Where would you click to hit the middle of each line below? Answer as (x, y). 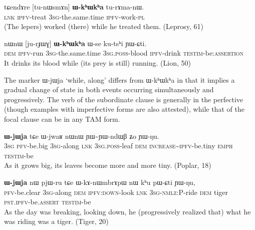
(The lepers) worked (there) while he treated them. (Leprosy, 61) (104, 26)
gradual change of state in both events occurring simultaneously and (109, 89)
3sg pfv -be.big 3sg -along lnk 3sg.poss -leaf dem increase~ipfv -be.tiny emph (118, 146)
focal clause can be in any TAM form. (62, 119)
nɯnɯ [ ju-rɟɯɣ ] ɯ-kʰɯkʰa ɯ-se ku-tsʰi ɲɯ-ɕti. (75, 43)
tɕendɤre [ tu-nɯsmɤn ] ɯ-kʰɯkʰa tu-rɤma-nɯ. (74, 7)
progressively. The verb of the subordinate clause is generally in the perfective (124, 99)
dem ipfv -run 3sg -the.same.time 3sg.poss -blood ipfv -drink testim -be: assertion (124, 53)
